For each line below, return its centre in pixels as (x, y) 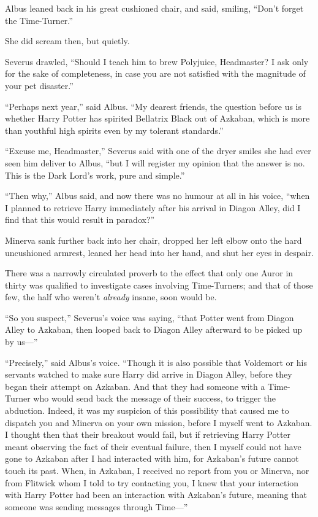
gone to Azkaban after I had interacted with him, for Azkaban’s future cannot (152, 458)
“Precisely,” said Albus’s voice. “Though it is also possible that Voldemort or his (156, 362)
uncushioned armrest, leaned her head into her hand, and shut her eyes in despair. (159, 252)
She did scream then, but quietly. (67, 41)
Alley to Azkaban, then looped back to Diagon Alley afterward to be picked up (154, 329)
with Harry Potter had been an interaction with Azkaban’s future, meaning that (156, 495)
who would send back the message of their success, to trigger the (154, 398)
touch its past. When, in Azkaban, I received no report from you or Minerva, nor (157, 470)
